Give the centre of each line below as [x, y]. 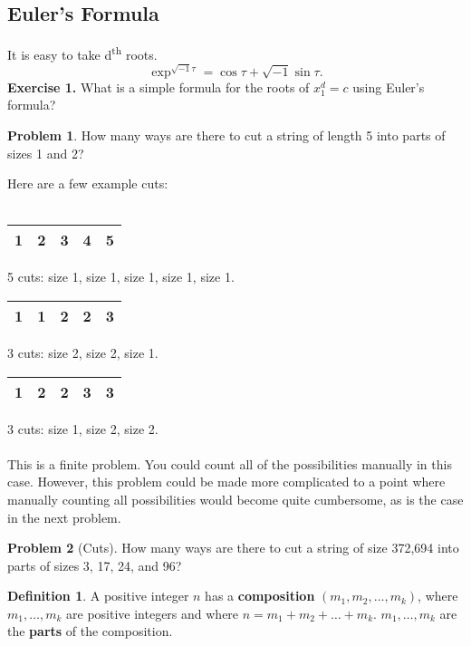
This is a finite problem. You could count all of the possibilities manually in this [230, 463]
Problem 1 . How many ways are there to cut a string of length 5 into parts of [226, 135]
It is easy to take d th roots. [82, 53]
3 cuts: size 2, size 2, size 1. [83, 352]
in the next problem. [64, 517]
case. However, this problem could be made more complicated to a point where [226, 482]
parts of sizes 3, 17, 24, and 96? [95, 565]
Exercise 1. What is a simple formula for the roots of [159, 87]
